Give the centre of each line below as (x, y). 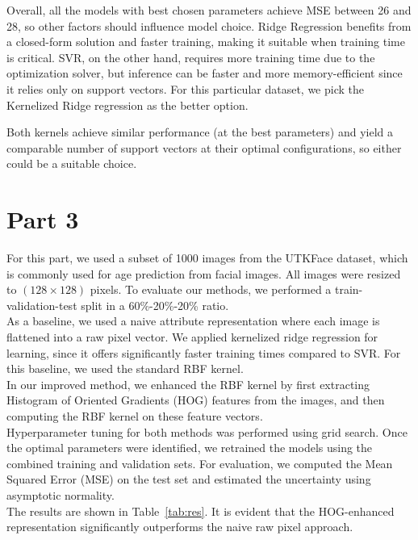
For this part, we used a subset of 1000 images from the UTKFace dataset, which (207, 258)
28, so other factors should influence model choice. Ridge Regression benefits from (209, 25)
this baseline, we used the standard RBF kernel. (125, 368)
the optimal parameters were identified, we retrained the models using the (190, 448)
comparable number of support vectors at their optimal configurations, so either (204, 147)
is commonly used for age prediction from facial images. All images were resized (204, 273)
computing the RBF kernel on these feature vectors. (135, 416)
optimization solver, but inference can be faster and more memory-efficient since (205, 73)
